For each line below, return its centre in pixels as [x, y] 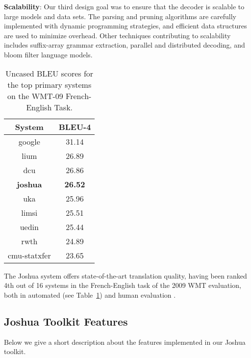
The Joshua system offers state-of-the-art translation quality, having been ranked [125, 275]
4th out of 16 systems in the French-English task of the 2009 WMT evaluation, [123, 285]
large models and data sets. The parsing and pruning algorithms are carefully [120, 16]
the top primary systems [50, 84]
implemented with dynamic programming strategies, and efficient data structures [125, 26]
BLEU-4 [75, 127]
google [29, 141]
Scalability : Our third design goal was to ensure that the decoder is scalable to [124, 6]
